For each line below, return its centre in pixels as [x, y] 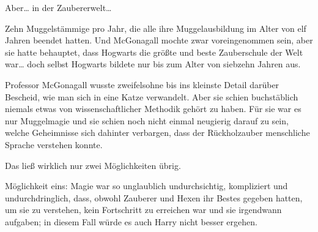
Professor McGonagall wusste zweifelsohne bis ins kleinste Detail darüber [142, 84]
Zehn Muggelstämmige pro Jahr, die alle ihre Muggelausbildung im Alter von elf [156, 28]
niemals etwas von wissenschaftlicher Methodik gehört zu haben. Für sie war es [153, 109]
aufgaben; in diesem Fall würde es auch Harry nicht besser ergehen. [131, 221]
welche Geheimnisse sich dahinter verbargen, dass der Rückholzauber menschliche [157, 133]
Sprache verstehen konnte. [54, 144]
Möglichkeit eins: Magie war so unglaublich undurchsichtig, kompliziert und [146, 186]
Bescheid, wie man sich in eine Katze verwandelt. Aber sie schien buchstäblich [152, 96]
